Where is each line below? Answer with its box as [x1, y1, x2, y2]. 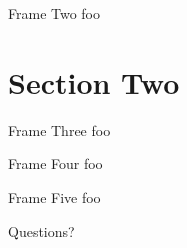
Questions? [8, 220, 75, 241]
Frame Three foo [8, 119, 111, 140]
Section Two [8, 61, 180, 102]
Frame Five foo [8, 186, 101, 207]
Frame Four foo [8, 153, 103, 174]
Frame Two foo [8, 3, 101, 23]
